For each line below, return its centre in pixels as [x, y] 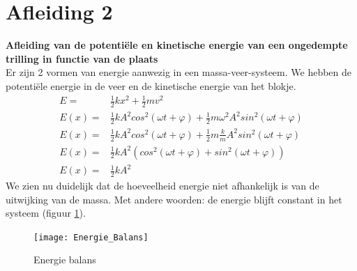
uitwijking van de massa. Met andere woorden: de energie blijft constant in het [174, 199]
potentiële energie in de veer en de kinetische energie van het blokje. [151, 85]
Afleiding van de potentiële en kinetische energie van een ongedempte [177, 45]
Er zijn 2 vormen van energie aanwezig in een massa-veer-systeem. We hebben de [179, 72]
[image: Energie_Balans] [91, 237]
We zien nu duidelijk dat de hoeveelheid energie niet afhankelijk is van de [162, 185]
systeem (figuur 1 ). [46, 213]
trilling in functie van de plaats [82, 58]
